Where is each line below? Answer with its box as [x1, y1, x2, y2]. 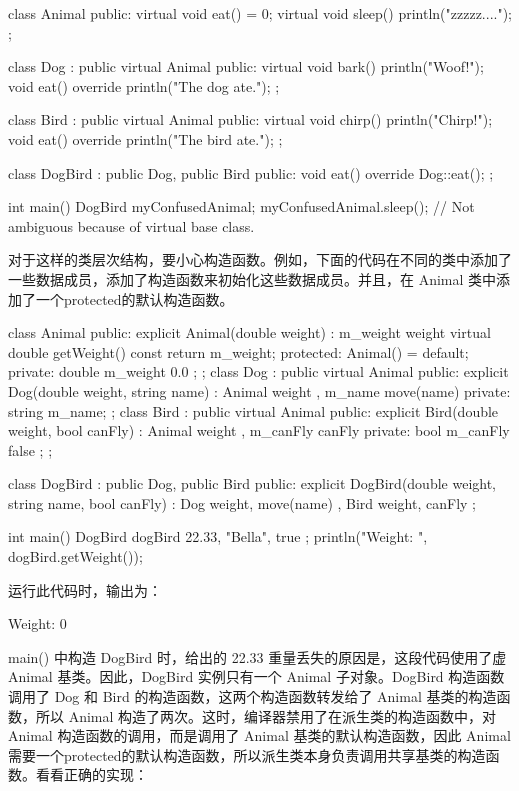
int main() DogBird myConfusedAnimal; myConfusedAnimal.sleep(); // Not [8, 196, 475, 217]
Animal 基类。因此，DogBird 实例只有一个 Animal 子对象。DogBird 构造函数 [8, 666, 505, 687]
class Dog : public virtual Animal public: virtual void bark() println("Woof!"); [8, 56, 484, 77]
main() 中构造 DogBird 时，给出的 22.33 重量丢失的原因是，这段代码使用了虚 [8, 646, 507, 667]
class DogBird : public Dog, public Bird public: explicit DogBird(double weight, [8, 473, 497, 494]
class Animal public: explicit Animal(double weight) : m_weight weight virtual [8, 322, 491, 343]
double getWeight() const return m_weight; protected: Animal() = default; [8, 341, 469, 362]
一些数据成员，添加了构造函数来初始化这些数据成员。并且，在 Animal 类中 [8, 268, 497, 289]
